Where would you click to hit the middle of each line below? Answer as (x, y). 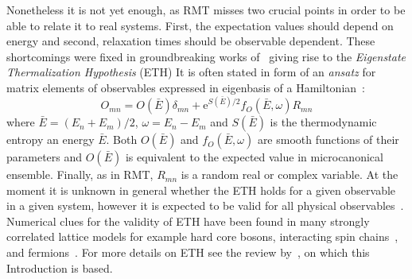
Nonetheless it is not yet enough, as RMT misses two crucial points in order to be (206, 10)
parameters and (45, 157)
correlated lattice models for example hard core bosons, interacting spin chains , (202, 236)
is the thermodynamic (323, 122)
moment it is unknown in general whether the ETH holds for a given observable (201, 190)
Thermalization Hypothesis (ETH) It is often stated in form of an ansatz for (191, 72)
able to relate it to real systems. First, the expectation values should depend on (200, 25)
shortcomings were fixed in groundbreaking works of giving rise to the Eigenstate (206, 56)
